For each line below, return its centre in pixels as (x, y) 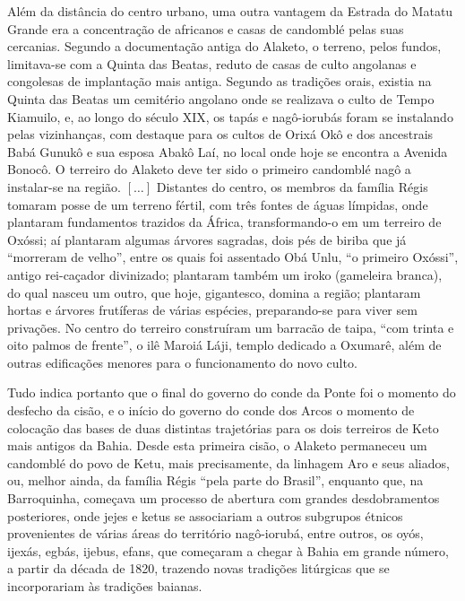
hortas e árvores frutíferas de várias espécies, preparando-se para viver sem (212, 310)
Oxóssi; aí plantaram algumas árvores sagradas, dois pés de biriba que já (207, 239)
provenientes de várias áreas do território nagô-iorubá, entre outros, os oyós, (215, 533)
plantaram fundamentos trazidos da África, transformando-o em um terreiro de (224, 222)
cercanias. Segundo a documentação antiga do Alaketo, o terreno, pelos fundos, (224, 46)
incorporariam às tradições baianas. (105, 586)
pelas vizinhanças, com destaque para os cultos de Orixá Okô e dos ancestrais (220, 134)
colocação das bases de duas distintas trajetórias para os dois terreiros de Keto (223, 427)
